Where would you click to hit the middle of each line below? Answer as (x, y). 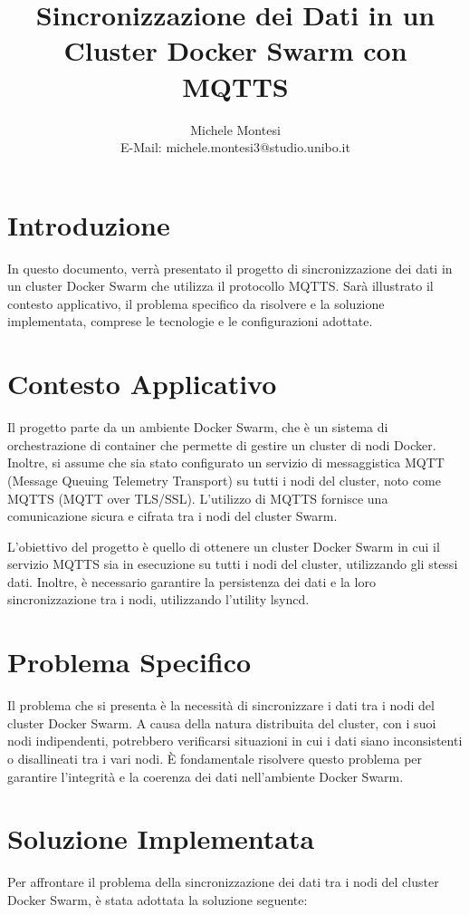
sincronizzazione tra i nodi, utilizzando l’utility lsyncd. (158, 599)
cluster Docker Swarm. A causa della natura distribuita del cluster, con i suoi (222, 722)
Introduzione (89, 224)
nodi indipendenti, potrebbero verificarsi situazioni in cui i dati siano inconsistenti (235, 741)
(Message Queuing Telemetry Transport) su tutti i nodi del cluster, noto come (224, 480)
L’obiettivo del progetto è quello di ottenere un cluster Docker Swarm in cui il (224, 546)
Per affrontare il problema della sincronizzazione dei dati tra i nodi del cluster (223, 882)
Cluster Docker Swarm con (235, 50)
